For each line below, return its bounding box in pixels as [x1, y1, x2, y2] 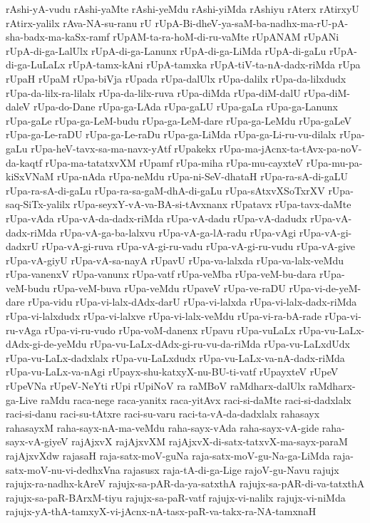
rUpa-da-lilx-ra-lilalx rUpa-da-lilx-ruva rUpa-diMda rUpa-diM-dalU [6, 85, 301, 100]
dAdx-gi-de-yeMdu [6, 336, 87, 351]
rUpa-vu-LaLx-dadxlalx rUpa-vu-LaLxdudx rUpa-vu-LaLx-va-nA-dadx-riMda [6, 350, 345, 365]
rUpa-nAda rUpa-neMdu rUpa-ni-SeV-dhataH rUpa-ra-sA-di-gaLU [56, 169, 349, 184]
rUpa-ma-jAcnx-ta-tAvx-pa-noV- [219, 140, 362, 155]
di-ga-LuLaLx [6, 57, 66, 72]
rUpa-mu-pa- [306, 155, 363, 170]
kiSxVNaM [6, 169, 54, 184]
